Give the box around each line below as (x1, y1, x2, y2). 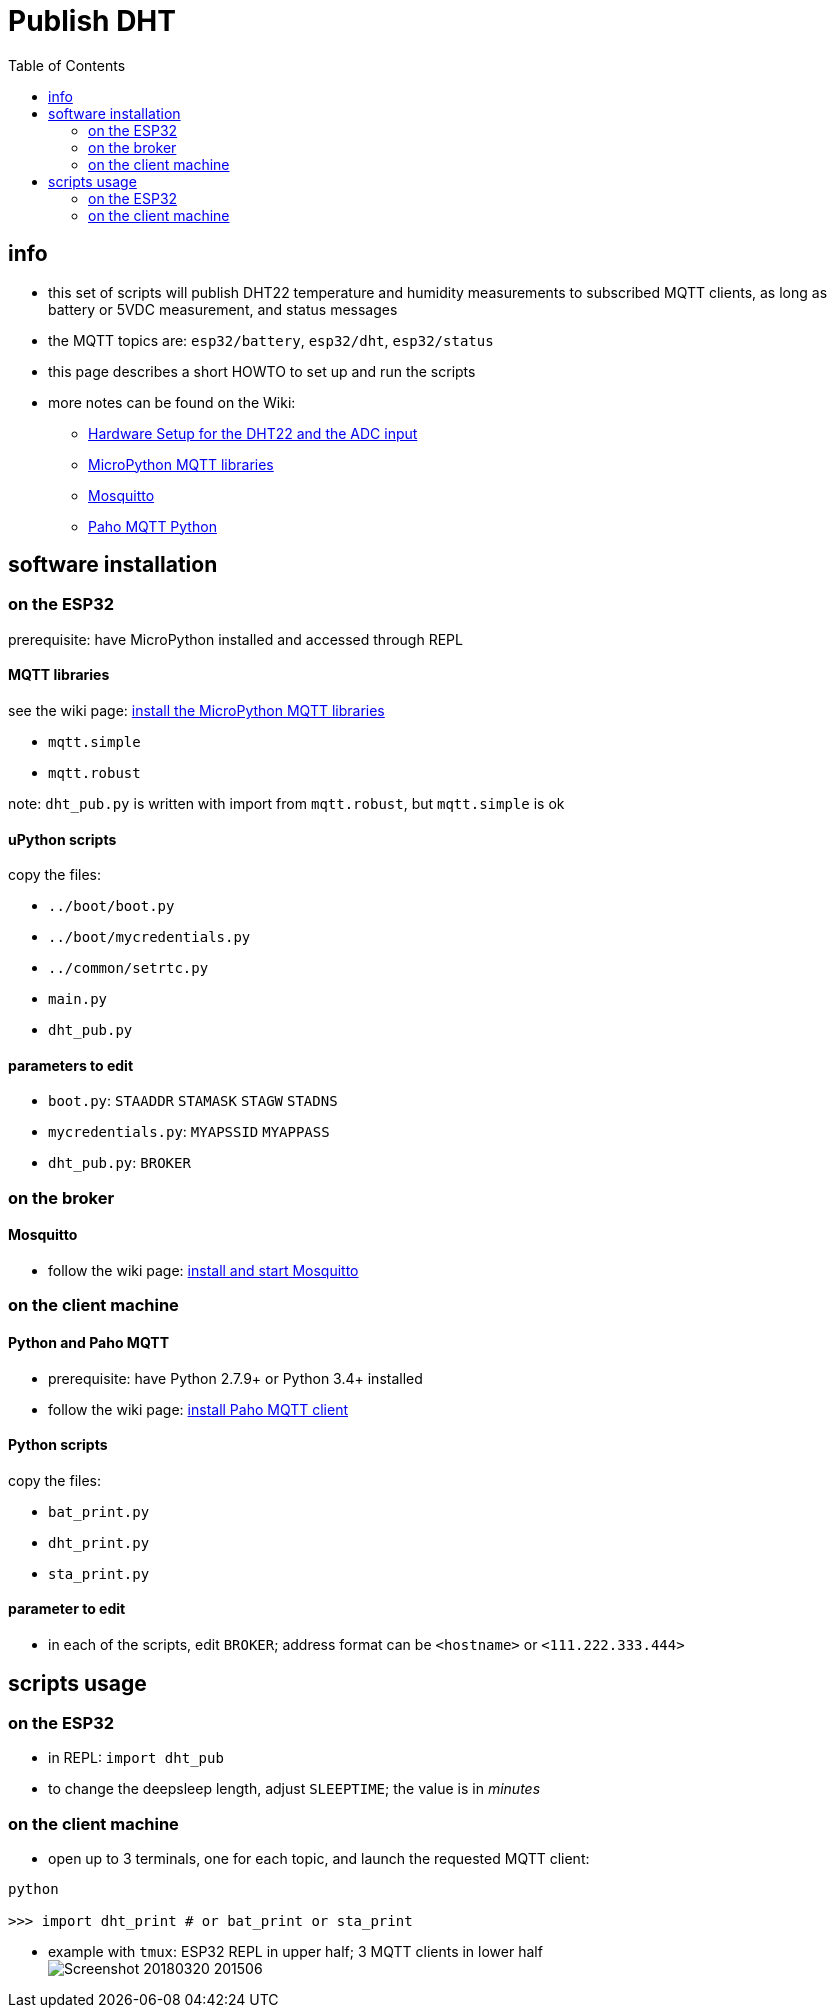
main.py (48, 991, 108, 1008)
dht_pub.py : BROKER (48, 1154, 191, 1172)
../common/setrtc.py (48, 960, 209, 977)
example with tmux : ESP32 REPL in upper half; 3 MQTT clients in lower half (48, 1943, 543, 1961)
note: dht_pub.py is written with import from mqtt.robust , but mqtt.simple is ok (8, 795, 565, 813)
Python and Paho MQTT (8, 1334, 170, 1352)
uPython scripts (8, 830, 117, 848)
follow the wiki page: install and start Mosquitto (48, 1262, 359, 1280)
